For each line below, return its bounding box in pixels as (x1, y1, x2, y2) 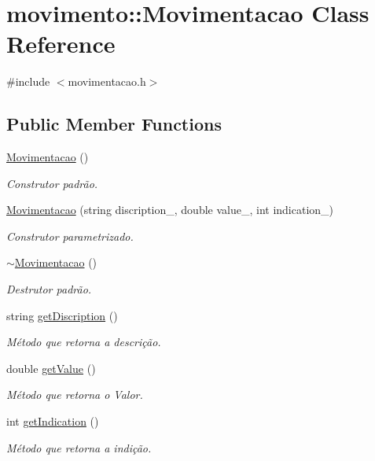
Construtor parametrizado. (6, 227, 134, 244)
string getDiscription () (6, 307, 118, 323)
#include (6, 73, 50, 90)
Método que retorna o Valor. (6, 386, 143, 403)
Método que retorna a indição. (6, 439, 152, 455)
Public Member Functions (6, 112, 222, 136)
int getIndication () (6, 413, 99, 430)
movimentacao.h (68, 73, 146, 90)
